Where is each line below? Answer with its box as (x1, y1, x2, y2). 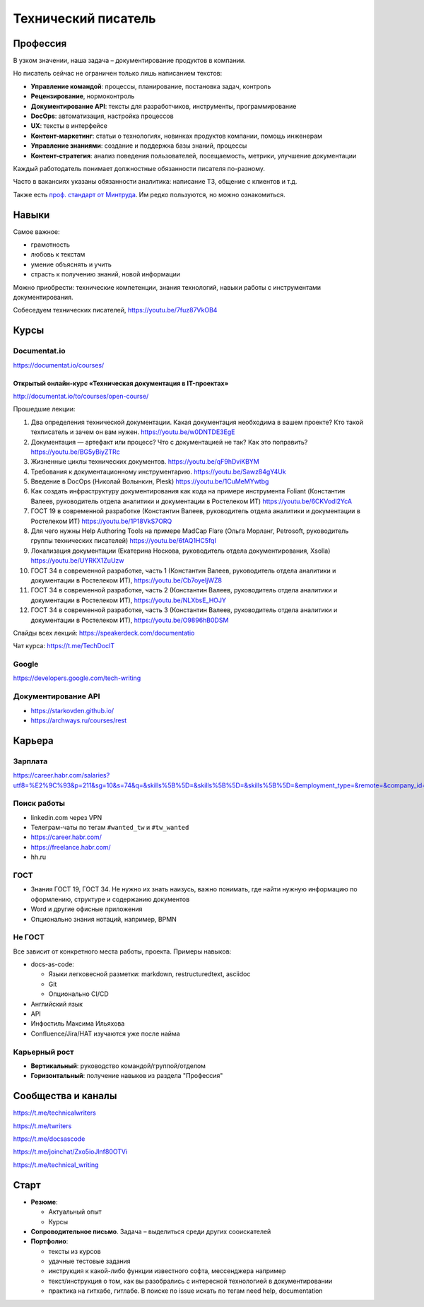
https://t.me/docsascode (13, 1135, 86, 1143)
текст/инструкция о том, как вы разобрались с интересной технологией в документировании (48, 1277, 333, 1285)
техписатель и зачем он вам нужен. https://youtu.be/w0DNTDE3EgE (30, 428, 235, 436)
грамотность (30, 240, 70, 249)
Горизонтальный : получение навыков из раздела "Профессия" (30, 1072, 223, 1080)
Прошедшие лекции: (13, 405, 76, 414)
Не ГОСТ (13, 932, 45, 942)
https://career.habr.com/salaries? (13, 771, 110, 780)
